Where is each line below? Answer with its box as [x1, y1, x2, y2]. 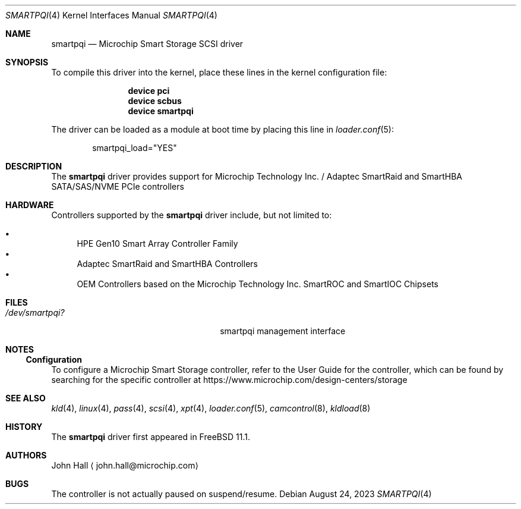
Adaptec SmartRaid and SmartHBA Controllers [77, 259, 258, 269]
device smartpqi [128, 106, 194, 116]
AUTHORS [5, 450, 47, 460]
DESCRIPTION [5, 161, 62, 171]
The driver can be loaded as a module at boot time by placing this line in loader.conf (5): [51, 124, 394, 134]
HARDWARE [5, 200, 54, 210]
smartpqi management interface [220, 326, 346, 336]
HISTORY [5, 422, 43, 432]
